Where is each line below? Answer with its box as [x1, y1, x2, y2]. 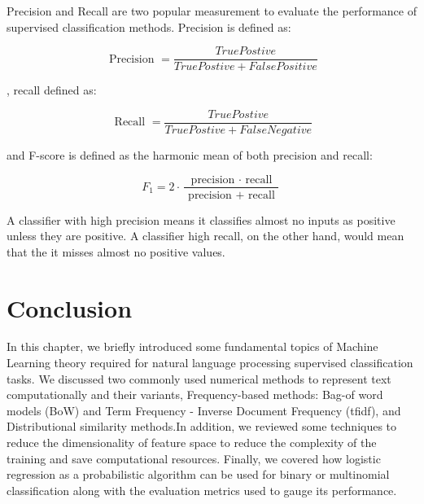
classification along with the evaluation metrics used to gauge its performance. [7, 481, 397, 498]
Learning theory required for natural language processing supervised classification [7, 354, 413, 371]
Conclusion [7, 291, 133, 324]
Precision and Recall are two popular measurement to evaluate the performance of [7, 2, 417, 19]
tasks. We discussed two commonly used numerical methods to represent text [7, 370, 391, 387]
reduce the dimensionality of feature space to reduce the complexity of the [7, 434, 377, 451]
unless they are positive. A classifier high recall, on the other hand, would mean [7, 227, 404, 244]
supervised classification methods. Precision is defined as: [7, 18, 291, 35]
